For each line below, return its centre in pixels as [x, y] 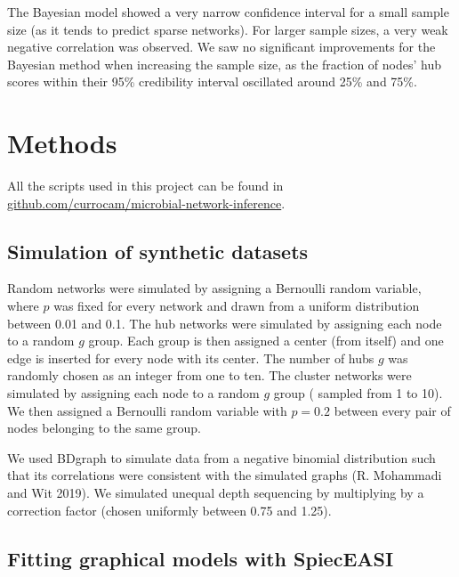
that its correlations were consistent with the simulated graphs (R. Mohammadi [225, 475]
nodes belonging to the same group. [104, 428]
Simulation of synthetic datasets [158, 251]
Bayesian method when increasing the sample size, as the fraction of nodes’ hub [224, 64]
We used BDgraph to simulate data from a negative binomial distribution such [221, 457]
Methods [62, 143]
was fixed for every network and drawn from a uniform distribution [237, 306]
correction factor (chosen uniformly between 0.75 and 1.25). [169, 510]
